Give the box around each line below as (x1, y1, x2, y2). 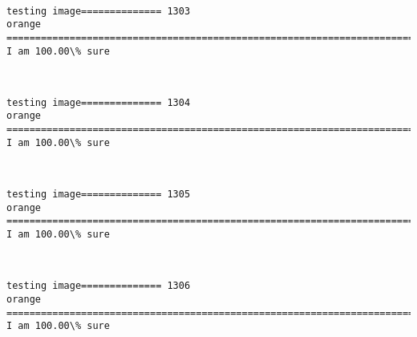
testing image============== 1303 (6, 5, 191, 17)
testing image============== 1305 (6, 189, 191, 201)
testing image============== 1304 (6, 96, 191, 108)
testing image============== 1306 (6, 280, 191, 292)
